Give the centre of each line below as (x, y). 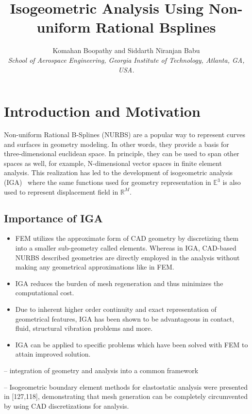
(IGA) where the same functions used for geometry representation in (108, 182)
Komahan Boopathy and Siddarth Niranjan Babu (126, 50)
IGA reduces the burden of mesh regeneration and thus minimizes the (119, 283)
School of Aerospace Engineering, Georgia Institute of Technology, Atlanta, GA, (126, 60)
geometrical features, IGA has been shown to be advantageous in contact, (125, 318)
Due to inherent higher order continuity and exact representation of (116, 309)
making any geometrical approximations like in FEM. (95, 267)
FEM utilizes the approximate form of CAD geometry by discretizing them (127, 238)
